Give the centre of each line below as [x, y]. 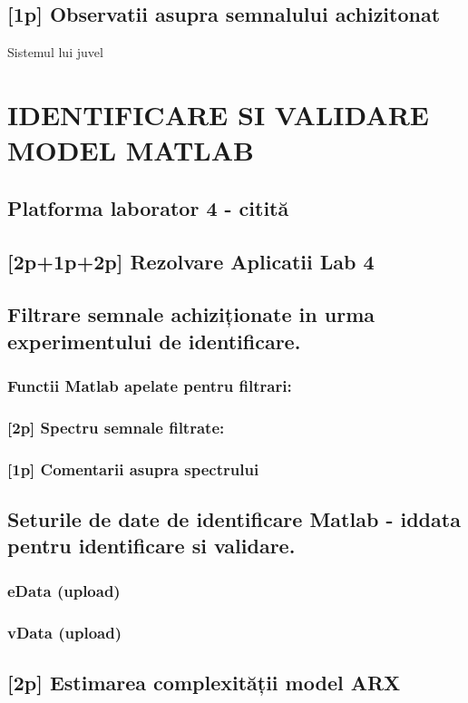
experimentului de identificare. [154, 341]
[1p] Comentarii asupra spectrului [133, 469]
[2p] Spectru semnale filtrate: [116, 427]
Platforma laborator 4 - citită [148, 207]
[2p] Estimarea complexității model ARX [204, 682]
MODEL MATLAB [131, 150]
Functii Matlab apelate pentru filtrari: [150, 386]
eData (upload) [64, 590]
